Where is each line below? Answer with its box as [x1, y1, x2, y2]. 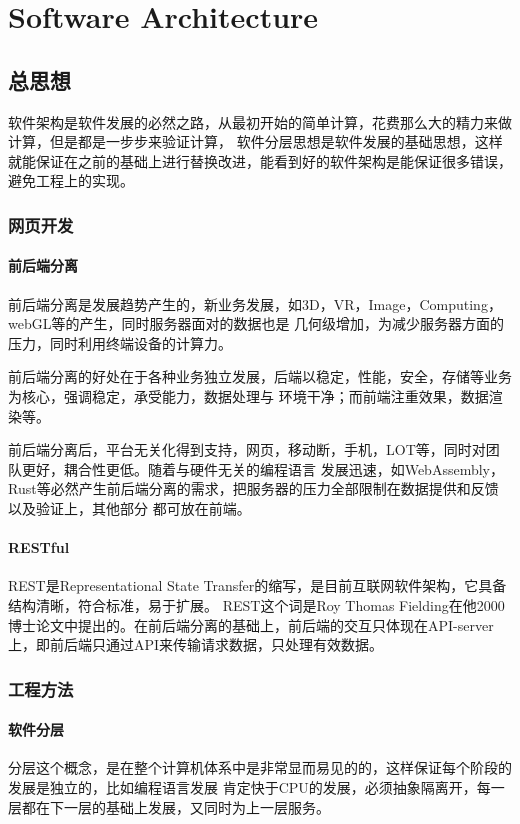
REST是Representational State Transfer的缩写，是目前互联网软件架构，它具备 [8, 575, 507, 596]
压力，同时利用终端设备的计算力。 [8, 332, 232, 353]
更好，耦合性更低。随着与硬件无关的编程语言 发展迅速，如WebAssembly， [21, 458, 504, 479]
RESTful [8, 537, 70, 558]
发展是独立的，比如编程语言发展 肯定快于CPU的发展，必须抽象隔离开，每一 [8, 776, 505, 797]
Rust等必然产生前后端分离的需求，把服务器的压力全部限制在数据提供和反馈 [8, 478, 499, 499]
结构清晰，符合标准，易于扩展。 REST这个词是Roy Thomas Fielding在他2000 [8, 594, 505, 615]
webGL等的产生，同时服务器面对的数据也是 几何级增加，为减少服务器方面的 [8, 313, 505, 334]
